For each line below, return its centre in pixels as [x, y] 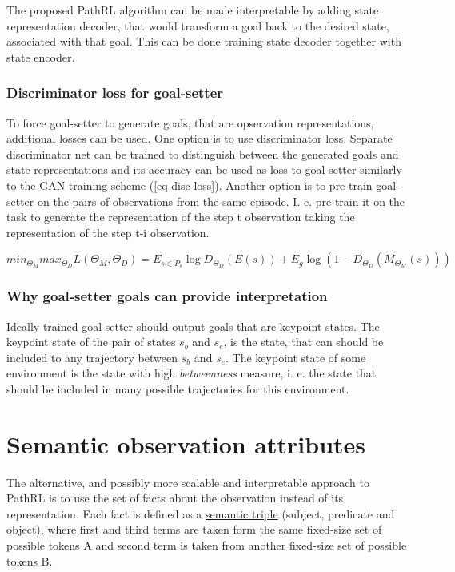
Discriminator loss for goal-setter [115, 93]
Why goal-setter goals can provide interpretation [167, 296]
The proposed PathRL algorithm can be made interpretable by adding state [193, 10]
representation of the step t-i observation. [108, 232]
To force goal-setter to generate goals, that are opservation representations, [190, 122]
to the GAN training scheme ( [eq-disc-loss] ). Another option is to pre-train [190, 185]
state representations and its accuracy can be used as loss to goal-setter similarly [204, 169]
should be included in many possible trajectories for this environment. [178, 388]
